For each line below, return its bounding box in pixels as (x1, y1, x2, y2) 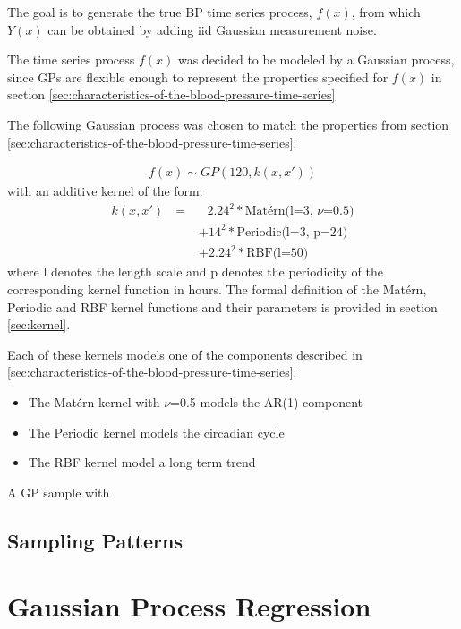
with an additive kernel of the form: (7, 182, 203, 200)
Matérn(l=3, (244, 205, 313, 218)
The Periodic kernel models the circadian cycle (28, 422, 285, 441)
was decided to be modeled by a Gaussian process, (177, 50, 455, 69)
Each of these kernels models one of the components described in (7, 344, 363, 363)
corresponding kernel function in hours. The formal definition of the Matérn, (7, 279, 427, 298)
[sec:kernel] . (7, 315, 71, 334)
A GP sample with (7, 482, 110, 501)
